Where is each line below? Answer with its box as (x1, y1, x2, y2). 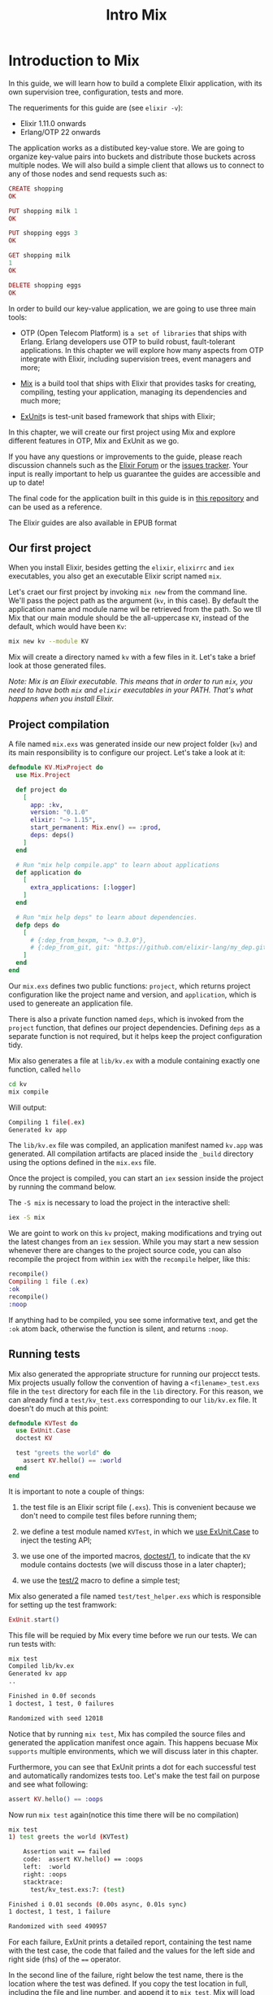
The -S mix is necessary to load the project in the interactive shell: (8, 1198, 230, 1207)
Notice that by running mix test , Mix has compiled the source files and (8, 1729, 245, 1739)
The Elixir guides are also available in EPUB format (8, 517, 177, 527)
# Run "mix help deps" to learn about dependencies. (15, 913, 198, 921)
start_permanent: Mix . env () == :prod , (29, 823, 162, 832)
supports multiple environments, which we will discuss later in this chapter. (8, 1746, 258, 1756)
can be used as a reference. (8, 502, 103, 512)
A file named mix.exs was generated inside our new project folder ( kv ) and (8, 739, 258, 749)
